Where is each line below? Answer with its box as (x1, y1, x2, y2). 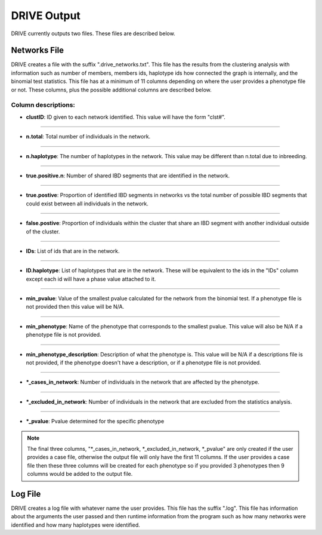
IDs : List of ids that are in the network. (26, 247, 120, 254)
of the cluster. (26, 227, 60, 235)
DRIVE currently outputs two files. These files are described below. (11, 30, 175, 37)
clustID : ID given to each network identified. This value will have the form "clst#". (26, 113, 226, 121)
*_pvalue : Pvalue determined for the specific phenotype (26, 418, 165, 425)
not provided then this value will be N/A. (26, 303, 125, 310)
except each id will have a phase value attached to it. (26, 275, 156, 282)
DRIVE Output (11, 9, 80, 22)
